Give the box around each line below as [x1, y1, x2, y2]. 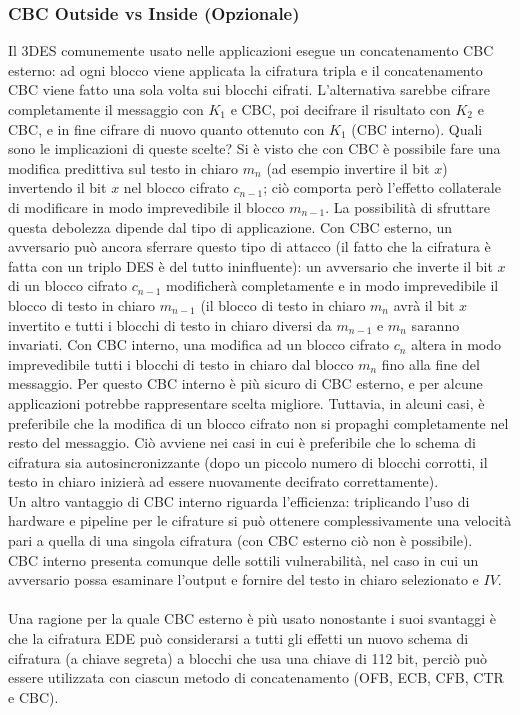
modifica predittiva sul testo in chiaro [8, 157, 239, 178]
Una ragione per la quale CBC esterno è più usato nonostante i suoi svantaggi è [8, 608, 496, 629]
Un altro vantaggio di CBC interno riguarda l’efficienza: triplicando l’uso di [8, 490, 470, 511]
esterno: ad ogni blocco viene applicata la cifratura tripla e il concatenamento [8, 59, 483, 80]
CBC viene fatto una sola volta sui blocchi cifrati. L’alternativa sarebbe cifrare [8, 79, 490, 100]
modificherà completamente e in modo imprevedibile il [166, 275, 499, 296]
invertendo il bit [8, 177, 107, 198]
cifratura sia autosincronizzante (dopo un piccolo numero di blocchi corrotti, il [8, 451, 488, 472]
